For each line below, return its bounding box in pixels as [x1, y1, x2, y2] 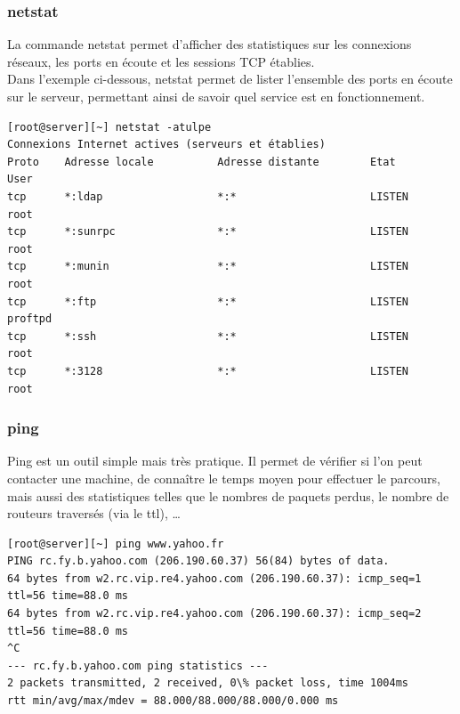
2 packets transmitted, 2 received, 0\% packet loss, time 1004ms [7, 677, 409, 690]
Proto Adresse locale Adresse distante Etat [7, 155, 396, 168]
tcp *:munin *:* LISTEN [7, 260, 409, 273]
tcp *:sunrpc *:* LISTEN [7, 225, 409, 239]
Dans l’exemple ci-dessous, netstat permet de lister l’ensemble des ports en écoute [7, 69, 453, 88]
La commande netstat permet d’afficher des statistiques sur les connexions [7, 35, 412, 53]
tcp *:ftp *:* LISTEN [7, 295, 409, 308]
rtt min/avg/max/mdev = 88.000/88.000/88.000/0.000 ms [7, 694, 339, 708]
